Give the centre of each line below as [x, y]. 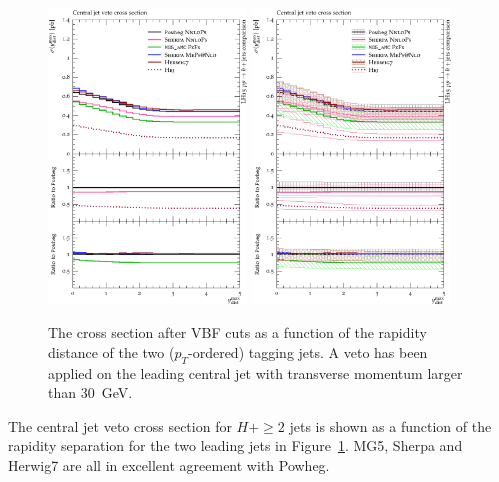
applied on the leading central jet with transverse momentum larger [255, 372]
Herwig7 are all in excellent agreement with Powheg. [169, 464]
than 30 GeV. [90, 392]
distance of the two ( [111, 351]
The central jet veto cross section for [120, 425]
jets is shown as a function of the [390, 425]
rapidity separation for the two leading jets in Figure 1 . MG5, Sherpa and [235, 445]
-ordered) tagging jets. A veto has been [308, 351]
